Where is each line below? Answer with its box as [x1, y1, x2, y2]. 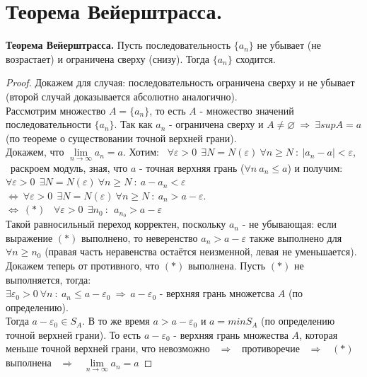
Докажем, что [6, 144, 64, 159]
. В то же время [82, 313, 150, 328]
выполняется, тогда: [6, 272, 91, 286]
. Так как [114, 117, 153, 132]
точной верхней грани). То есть [6, 327, 141, 342]
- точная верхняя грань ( [139, 160, 245, 175]
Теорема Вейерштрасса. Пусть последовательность [6, 37, 231, 52]
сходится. [235, 51, 276, 66]
